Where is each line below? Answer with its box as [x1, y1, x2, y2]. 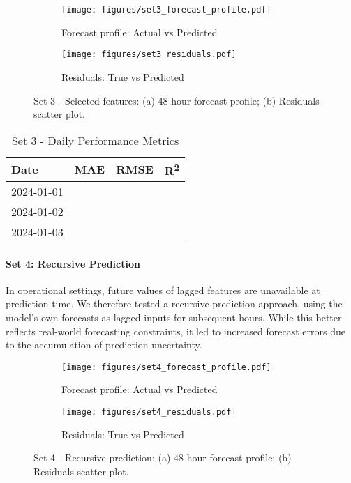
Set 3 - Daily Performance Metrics [11, 132, 179, 148]
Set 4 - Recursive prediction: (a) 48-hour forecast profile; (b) [33, 450, 292, 465]
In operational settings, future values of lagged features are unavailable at [6, 282, 320, 297]
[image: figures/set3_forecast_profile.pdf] [61, 5, 271, 15]
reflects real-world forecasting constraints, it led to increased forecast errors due [6, 323, 346, 338]
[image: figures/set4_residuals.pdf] [61, 407, 237, 417]
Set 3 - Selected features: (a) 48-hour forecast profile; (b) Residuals [33, 93, 320, 107]
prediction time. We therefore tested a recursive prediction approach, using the [6, 296, 343, 311]
